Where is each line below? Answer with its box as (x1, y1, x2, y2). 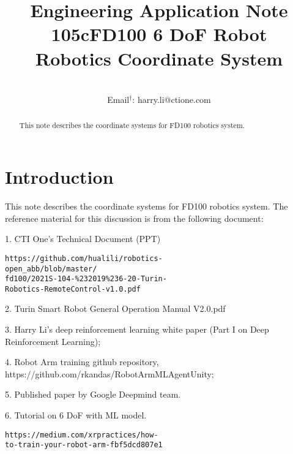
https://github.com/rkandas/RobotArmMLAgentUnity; (5, 367, 214, 380)
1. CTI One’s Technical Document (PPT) (5, 232, 161, 245)
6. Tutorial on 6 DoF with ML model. (5, 409, 147, 422)
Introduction (5, 164, 114, 189)
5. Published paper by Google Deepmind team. (5, 388, 181, 401)
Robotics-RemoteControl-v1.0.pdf (5, 284, 141, 293)
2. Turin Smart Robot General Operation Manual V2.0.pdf (5, 302, 226, 315)
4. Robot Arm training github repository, (5, 355, 159, 368)
